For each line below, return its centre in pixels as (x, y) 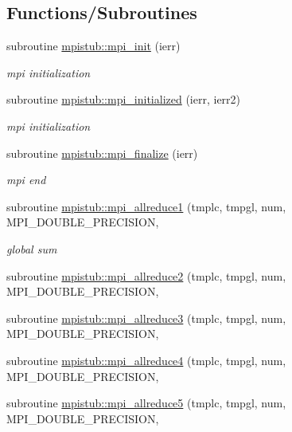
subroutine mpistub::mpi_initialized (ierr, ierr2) (124, 99)
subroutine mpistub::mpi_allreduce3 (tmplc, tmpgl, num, (146, 318)
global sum (32, 248)
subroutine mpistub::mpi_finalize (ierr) (102, 153)
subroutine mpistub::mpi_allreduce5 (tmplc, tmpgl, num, (146, 403)
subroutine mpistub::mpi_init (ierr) (93, 46)
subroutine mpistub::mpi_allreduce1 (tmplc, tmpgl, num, (146, 206)
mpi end (26, 180)
